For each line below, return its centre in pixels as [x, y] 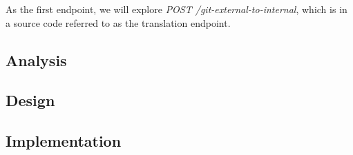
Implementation [64, 141]
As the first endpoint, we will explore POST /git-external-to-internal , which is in [176, 9]
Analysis [36, 60]
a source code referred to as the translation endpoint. [118, 22]
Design [30, 100]
